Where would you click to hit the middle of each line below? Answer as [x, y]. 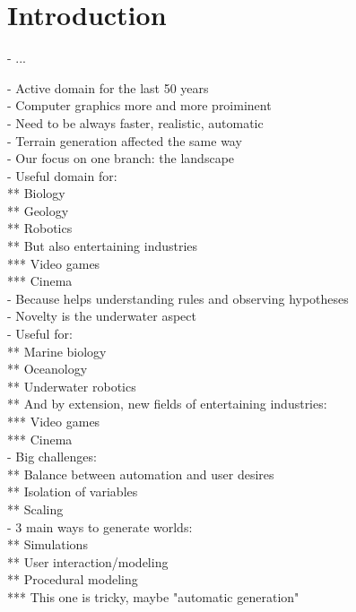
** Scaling [35, 509]
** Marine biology [57, 351]
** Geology [38, 210]
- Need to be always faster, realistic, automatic [135, 122]
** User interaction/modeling [88, 561]
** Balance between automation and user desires [141, 474]
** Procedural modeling [73, 579]
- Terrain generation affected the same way [125, 140]
